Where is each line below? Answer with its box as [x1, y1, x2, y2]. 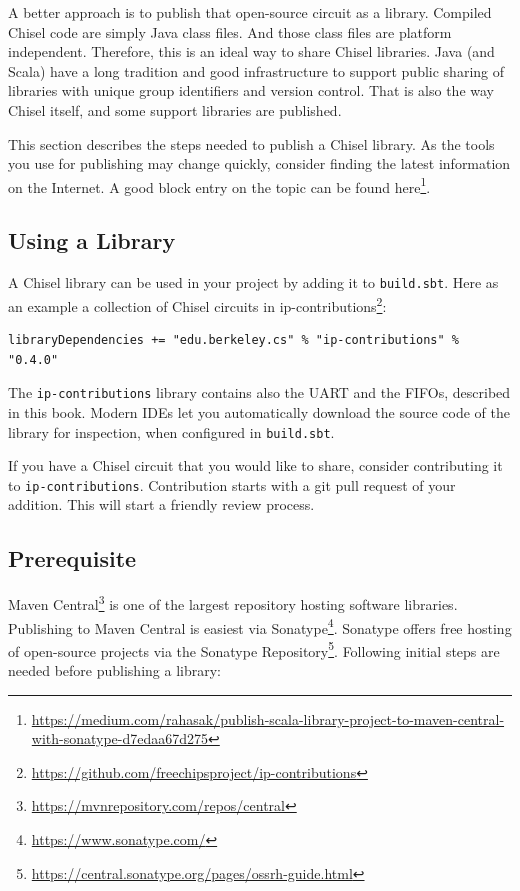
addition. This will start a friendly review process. [8, 494, 315, 515]
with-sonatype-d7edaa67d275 [31, 728, 209, 749]
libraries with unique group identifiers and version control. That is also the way [8, 80, 494, 101]
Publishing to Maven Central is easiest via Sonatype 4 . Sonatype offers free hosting [8, 614, 512, 638]
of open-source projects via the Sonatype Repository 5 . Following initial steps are [8, 637, 500, 661]
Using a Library [8, 225, 176, 256]
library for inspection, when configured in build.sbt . [8, 421, 335, 442]
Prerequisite [8, 543, 137, 574]
